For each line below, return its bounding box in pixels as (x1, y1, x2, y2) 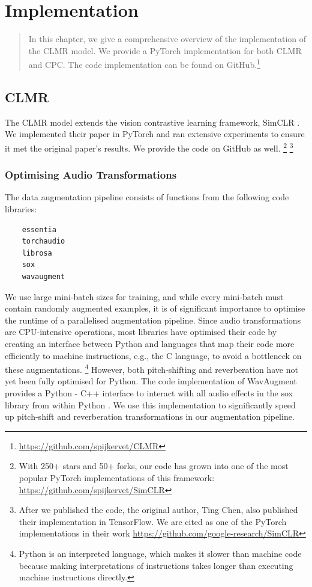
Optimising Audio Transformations (5, 167, 177, 182)
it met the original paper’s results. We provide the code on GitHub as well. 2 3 (5, 140, 293, 154)
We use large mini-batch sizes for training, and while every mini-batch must (5, 290, 284, 303)
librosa (22, 248, 52, 257)
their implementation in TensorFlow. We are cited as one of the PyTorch (19, 515, 287, 527)
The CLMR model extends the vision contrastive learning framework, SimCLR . (5, 115, 300, 128)
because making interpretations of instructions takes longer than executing (19, 559, 293, 571)
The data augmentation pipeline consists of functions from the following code (5, 191, 289, 203)
